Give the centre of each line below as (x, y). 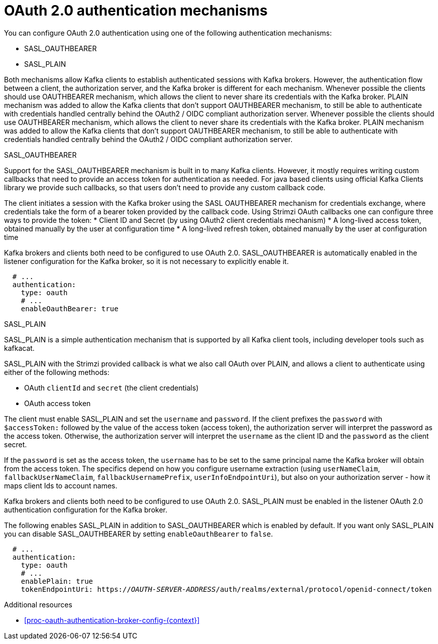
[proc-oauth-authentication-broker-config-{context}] (112, 620)
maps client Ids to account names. (61, 485)
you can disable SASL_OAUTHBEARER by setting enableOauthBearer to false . (139, 534)
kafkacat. (19, 348)
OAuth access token (58, 403)
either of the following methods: (57, 372)
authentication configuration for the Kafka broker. (86, 509)
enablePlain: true (57, 581)
